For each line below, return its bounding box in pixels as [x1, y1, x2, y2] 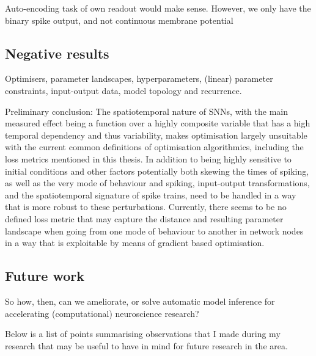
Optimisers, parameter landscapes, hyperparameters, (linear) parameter [5, 72, 273, 85]
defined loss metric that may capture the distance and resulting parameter [5, 212, 284, 225]
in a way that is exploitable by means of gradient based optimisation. [5, 236, 265, 249]
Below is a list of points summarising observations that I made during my [5, 327, 281, 340]
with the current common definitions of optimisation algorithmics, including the [5, 140, 304, 153]
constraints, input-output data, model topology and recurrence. [5, 84, 242, 96]
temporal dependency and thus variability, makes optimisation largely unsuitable [5, 128, 307, 141]
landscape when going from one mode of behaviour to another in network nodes [5, 224, 304, 237]
